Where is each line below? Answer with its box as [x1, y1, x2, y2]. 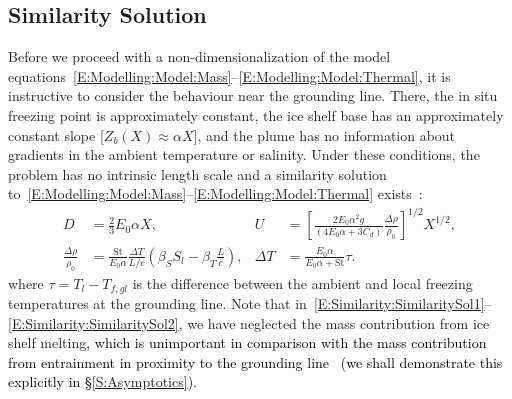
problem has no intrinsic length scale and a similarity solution [8, 163, 387, 184]
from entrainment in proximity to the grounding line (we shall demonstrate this [8, 351, 503, 372]
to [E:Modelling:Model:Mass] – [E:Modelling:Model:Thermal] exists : [8, 183, 423, 204]
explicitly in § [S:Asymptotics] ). [8, 371, 197, 392]
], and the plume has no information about [193, 124, 456, 145]
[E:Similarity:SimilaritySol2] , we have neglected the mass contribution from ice [8, 312, 490, 333]
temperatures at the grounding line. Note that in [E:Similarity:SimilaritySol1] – [8, 293, 492, 314]
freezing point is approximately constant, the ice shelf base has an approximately [8, 104, 504, 125]
